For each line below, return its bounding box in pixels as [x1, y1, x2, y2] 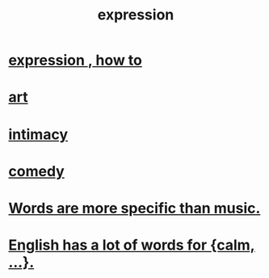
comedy [8, 162, 65, 180]
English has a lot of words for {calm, [8, 236, 256, 255]
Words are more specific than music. [8, 199, 261, 217]
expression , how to [8, 51, 143, 69]
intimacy [8, 125, 69, 143]
